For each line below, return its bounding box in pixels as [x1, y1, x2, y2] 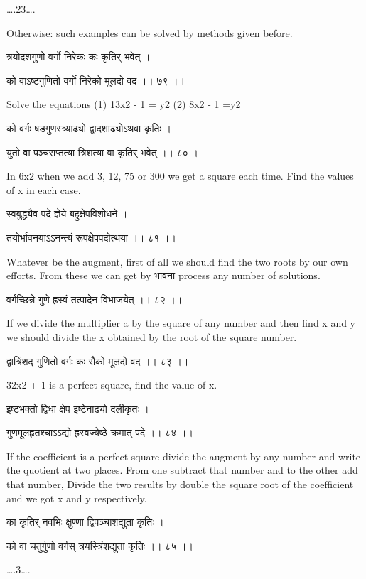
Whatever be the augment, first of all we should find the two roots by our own [6, 254, 348, 269]
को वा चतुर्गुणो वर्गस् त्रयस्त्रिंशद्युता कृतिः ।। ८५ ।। [6, 538, 193, 553]
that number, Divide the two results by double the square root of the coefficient [6, 477, 354, 492]
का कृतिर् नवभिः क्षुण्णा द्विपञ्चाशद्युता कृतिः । [6, 514, 164, 529]
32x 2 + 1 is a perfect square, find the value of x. [6, 377, 217, 392]
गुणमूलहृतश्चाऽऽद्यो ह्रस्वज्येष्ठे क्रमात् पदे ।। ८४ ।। [6, 425, 193, 440]
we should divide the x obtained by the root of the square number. [6, 329, 297, 344]
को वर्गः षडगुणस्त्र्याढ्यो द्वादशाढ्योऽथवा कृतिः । [6, 120, 171, 135]
